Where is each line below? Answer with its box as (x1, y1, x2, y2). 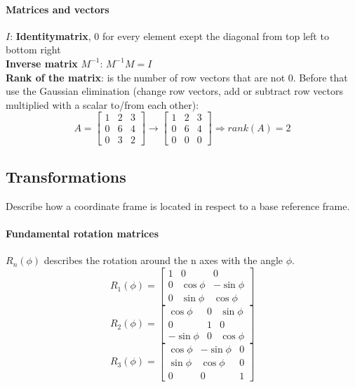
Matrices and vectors (6, 1, 109, 16)
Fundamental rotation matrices (6, 225, 159, 240)
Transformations (6, 165, 126, 187)
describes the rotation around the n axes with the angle (43, 253, 283, 268)
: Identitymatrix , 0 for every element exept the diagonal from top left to (10, 28, 329, 43)
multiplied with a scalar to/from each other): (6, 97, 199, 112)
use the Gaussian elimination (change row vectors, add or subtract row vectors (6, 84, 344, 98)
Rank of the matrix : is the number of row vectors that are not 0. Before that (6, 70, 348, 84)
